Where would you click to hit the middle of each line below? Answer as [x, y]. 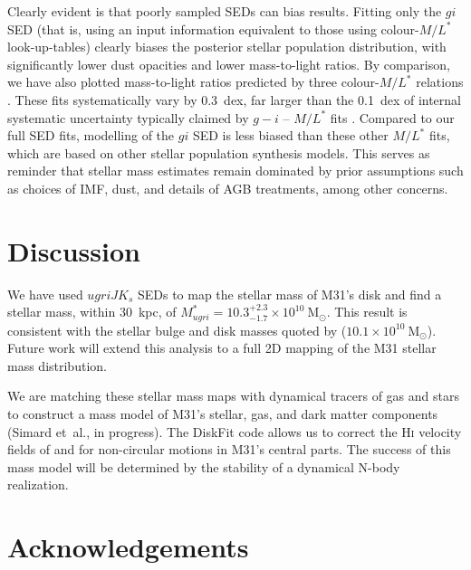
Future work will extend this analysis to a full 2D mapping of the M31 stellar [222, 348]
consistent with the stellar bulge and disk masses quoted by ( [177, 330]
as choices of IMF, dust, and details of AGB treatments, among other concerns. [228, 188]
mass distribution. [57, 365]
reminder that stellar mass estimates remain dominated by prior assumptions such [235, 171]
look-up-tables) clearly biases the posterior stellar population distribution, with [227, 47]
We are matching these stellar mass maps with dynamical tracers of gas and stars [233, 396]
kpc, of [157, 312]
